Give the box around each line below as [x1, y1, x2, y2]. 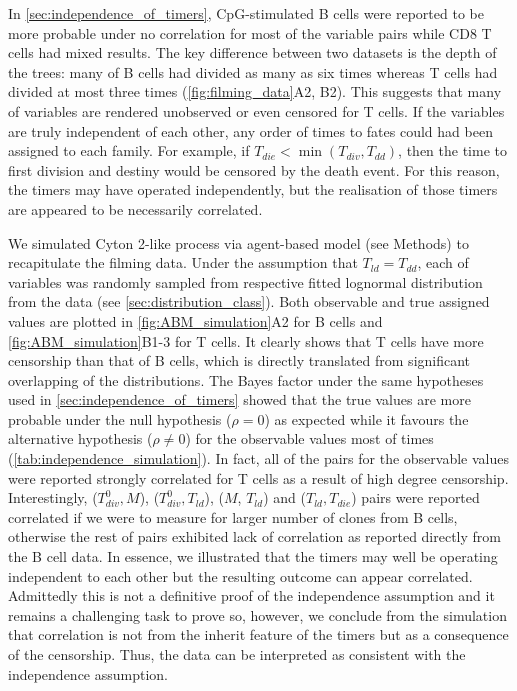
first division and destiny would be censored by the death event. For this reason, [8, 159, 500, 180]
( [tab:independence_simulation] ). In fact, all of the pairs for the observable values [8, 448, 509, 469]
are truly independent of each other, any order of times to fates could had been [8, 120, 493, 141]
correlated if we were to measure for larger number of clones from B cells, [8, 506, 458, 527]
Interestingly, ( [8, 487, 98, 508]
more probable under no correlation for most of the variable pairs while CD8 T [8, 22, 492, 43]
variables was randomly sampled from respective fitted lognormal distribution [8, 271, 483, 292]
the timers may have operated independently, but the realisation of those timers [8, 179, 498, 200]
